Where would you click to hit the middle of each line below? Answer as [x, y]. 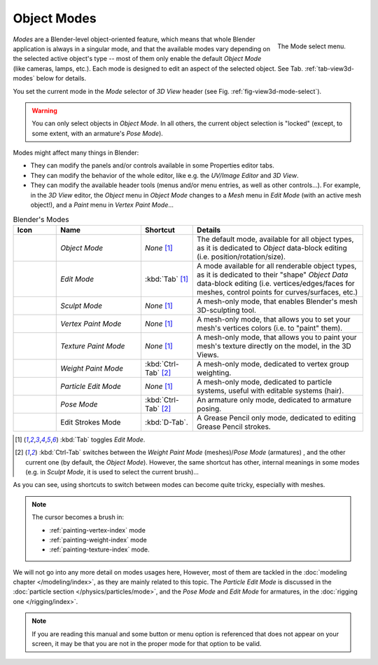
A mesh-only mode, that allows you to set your [274, 319]
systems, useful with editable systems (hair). [271, 390]
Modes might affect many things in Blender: [76, 153]
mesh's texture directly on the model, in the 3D [274, 345]
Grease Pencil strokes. [234, 426]
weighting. [214, 373]
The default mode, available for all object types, [275, 239]
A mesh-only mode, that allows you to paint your [277, 337]
